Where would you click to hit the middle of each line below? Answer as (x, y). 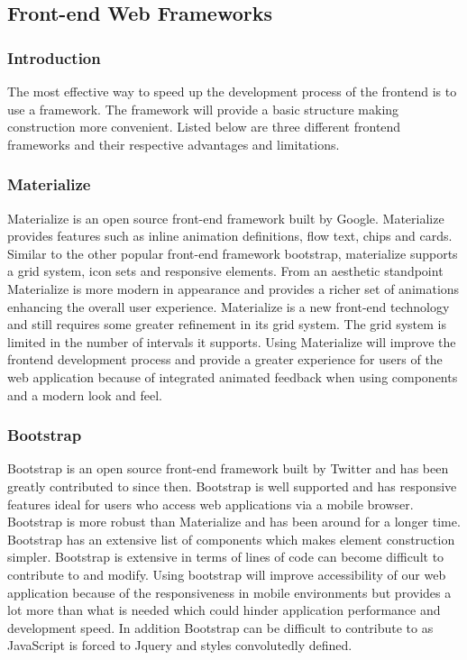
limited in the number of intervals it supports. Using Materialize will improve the (232, 341)
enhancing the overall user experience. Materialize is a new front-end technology (229, 306)
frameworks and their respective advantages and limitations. (174, 144)
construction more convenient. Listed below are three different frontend (204, 127)
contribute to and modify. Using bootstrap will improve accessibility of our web (227, 574)
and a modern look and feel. (85, 394)
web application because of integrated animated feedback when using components (233, 376)
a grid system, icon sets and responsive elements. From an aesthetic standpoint (225, 271)
